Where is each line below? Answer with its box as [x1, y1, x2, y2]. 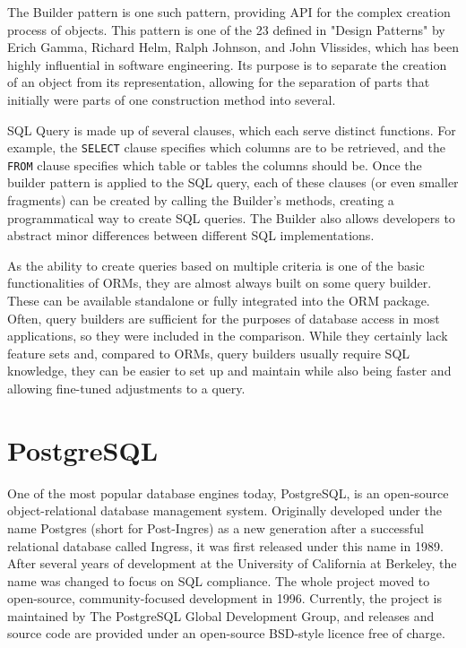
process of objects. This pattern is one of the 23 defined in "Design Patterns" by [7, 20, 445, 39]
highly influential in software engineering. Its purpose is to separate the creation [7, 55, 447, 73]
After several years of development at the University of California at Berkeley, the [7, 554, 457, 573]
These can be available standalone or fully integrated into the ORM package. [7, 291, 430, 310]
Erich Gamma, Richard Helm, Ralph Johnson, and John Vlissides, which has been [7, 38, 459, 56]
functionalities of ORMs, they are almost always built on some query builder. [7, 273, 432, 292]
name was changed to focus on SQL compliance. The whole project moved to [7, 571, 430, 590]
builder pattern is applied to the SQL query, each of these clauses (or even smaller [7, 173, 459, 192]
